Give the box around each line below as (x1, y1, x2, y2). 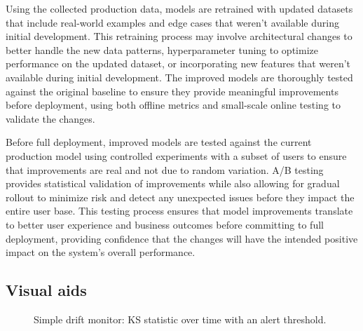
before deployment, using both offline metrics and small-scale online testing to (6, 97, 341, 112)
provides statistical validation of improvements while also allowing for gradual (6, 176, 340, 191)
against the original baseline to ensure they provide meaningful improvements (6, 83, 338, 98)
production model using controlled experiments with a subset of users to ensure (6, 148, 347, 163)
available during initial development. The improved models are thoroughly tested (6, 69, 353, 84)
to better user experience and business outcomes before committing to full (6, 217, 324, 231)
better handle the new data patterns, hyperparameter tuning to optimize (6, 42, 318, 57)
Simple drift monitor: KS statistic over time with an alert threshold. (34, 311, 327, 326)
